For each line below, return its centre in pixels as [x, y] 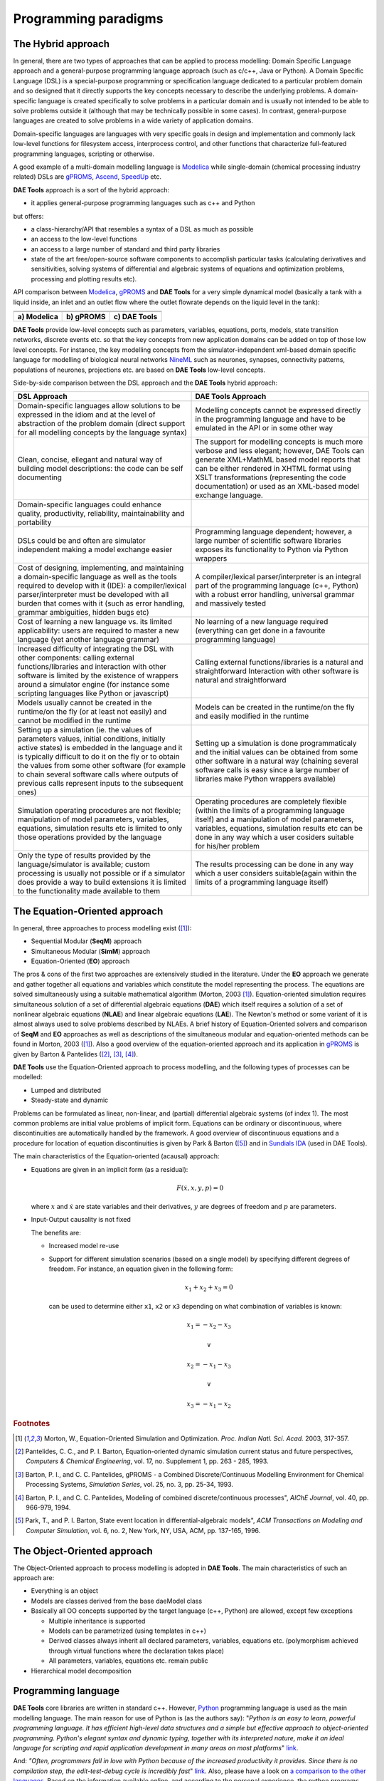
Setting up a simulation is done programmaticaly [276, 743]
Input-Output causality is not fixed [81, 1220]
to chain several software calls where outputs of [98, 774]
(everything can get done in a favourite [260, 630]
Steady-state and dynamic [70, 1100]
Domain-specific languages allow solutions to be [99, 406]
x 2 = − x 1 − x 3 [209, 1365]
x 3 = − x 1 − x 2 [209, 1405]
